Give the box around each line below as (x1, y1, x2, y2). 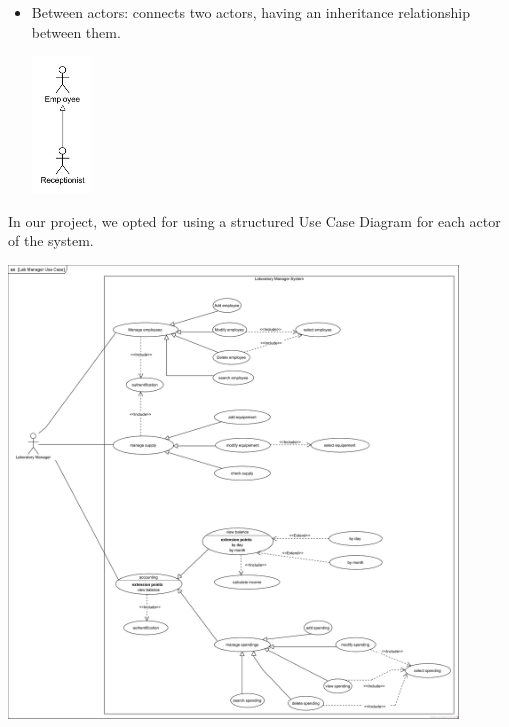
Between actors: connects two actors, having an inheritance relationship (31, 2, 470, 22)
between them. (31, 21, 121, 42)
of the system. (8, 230, 94, 251)
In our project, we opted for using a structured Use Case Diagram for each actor (8, 210, 501, 231)
